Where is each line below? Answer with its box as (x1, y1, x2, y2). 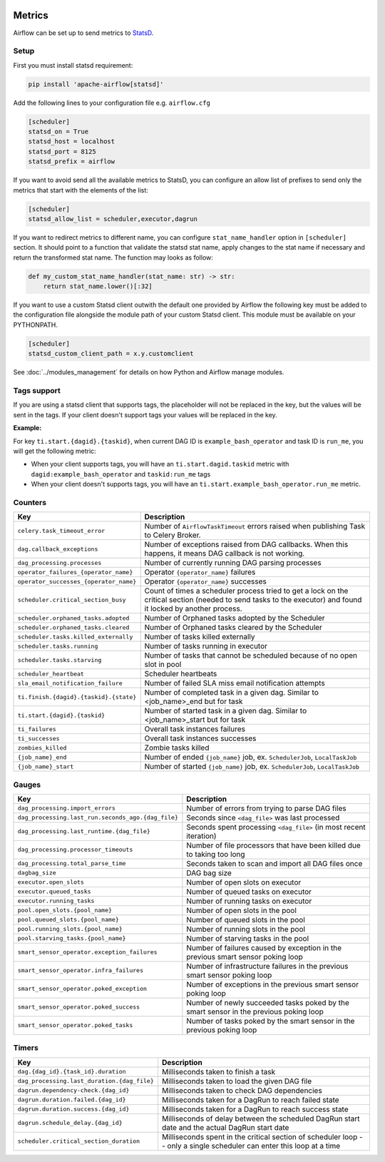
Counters (13, 497, 46, 507)
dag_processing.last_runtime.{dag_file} (17, 827, 151, 835)
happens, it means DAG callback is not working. (144, 549, 305, 559)
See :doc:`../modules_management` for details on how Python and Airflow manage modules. (13, 368, 284, 377)
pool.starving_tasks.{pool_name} (17, 934, 126, 942)
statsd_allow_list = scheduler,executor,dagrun (28, 215, 197, 223)
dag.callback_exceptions (17, 545, 98, 553)
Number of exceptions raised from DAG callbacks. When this (144, 539, 349, 549)
